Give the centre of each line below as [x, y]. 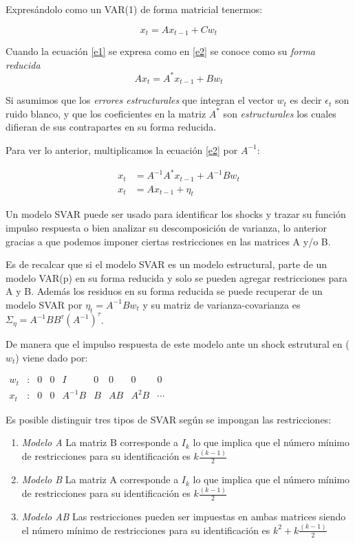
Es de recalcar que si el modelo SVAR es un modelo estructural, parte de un [166, 264]
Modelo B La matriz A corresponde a [100, 479]
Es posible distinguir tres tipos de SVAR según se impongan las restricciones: [169, 419]
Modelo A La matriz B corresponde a [100, 442]
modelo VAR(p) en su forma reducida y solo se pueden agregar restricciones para [176, 277]
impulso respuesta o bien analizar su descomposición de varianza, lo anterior [166, 227]
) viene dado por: [52, 357]
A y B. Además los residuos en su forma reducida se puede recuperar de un [164, 291]
